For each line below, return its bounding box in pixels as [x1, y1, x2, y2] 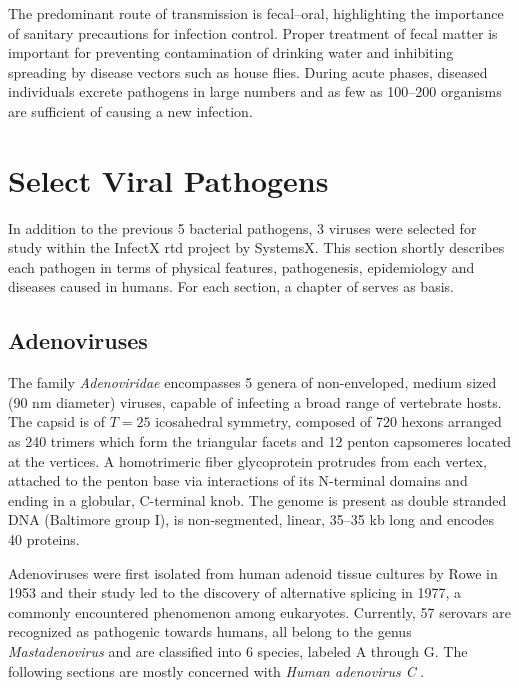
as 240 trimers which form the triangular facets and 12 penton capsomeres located [8, 431, 512, 452]
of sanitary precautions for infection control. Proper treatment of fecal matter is [8, 22, 498, 43]
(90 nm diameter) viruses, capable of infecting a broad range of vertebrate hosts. [8, 391, 502, 412]
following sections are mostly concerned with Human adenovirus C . [8, 660, 425, 681]
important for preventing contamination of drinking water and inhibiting [8, 42, 454, 63]
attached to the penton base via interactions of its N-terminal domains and [8, 470, 468, 491]
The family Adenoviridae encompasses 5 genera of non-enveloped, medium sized [8, 372, 497, 393]
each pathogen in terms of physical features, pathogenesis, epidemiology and [8, 256, 475, 277]
